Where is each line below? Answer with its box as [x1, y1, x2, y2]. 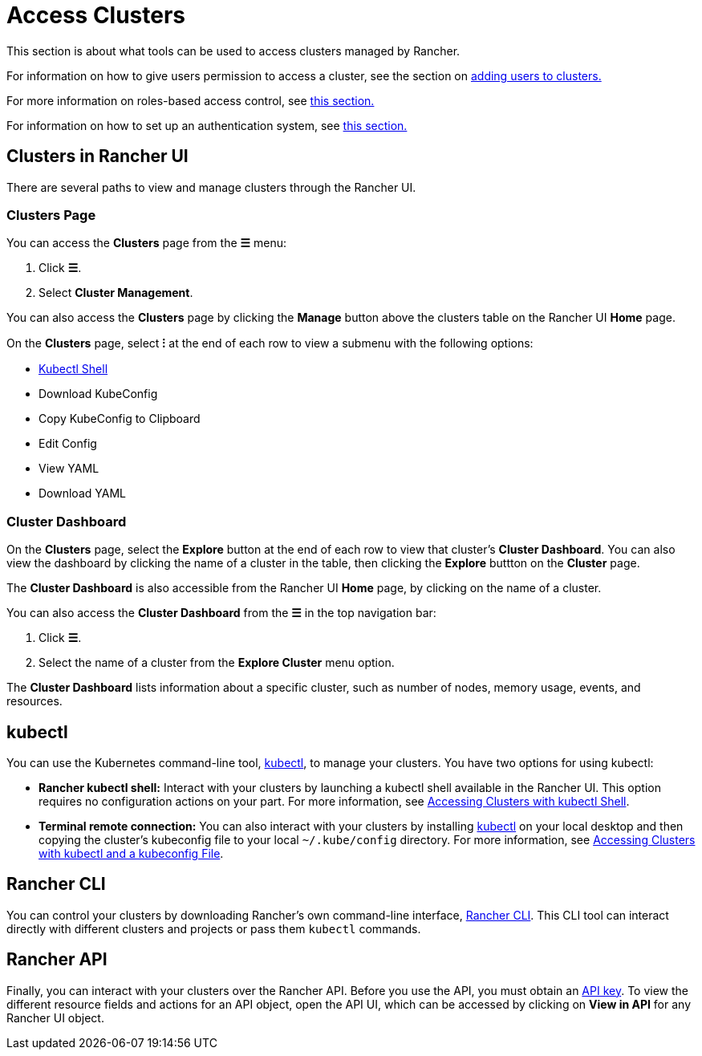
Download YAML [39, 486, 126, 501]
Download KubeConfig [39, 387, 158, 401]
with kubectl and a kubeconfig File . [39, 846, 224, 860]
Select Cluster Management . [39, 286, 193, 300]
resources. [6, 694, 63, 709]
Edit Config [39, 437, 97, 451]
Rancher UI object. [6, 1010, 104, 1025]
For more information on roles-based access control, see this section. [6, 93, 375, 108]
